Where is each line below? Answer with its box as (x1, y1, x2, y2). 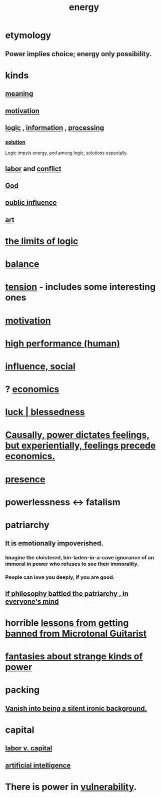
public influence (5, 198, 57, 207)
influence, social (5, 360, 76, 372)
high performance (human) (5, 337, 120, 349)
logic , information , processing (5, 123, 104, 132)
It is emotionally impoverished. (5, 539, 103, 548)
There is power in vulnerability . (5, 781, 137, 792)
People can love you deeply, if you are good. (5, 574, 115, 581)
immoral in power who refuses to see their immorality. (5, 560, 139, 567)
